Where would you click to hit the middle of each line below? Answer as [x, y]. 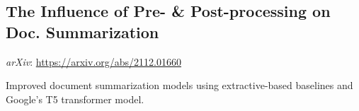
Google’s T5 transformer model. [75, 99]
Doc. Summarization [82, 31]
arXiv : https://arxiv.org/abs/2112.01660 [93, 61]
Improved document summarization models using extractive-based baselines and [179, 85]
